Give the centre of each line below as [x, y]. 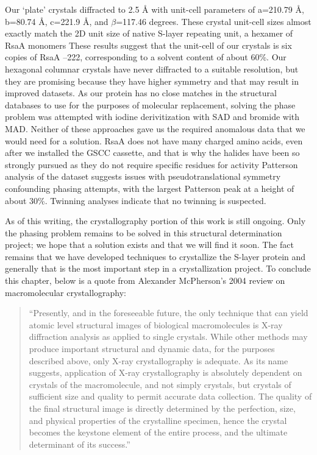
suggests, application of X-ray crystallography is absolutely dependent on [166, 372]
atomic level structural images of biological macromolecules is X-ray [156, 324]
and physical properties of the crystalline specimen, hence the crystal [158, 420]
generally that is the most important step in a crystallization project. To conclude [158, 268]
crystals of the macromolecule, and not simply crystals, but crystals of [160, 384]
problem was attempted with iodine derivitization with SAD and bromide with [152, 117]
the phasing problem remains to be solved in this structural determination [144, 232]
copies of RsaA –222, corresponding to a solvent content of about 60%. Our [146, 57]
